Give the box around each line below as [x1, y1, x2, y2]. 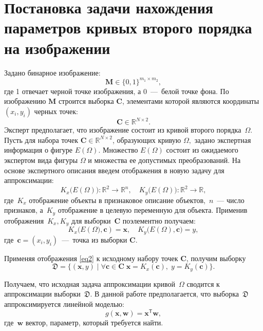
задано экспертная [194, 134, 251, 145]
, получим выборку [186, 252, 246, 263]
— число [217, 194, 245, 205]
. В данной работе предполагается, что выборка [90, 288, 239, 299]
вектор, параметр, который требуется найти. [25, 317, 163, 327]
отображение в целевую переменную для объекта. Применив [58, 205, 248, 215]
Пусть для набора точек [4, 134, 79, 145]
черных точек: [34, 105, 78, 116]
